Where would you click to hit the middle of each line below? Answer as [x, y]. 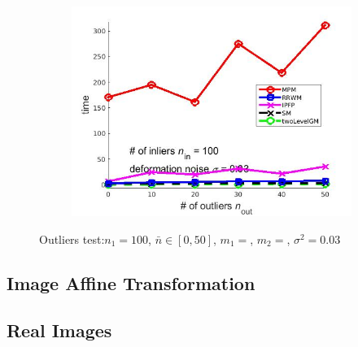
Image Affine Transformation [131, 282]
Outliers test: [72, 239]
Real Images [59, 330]
